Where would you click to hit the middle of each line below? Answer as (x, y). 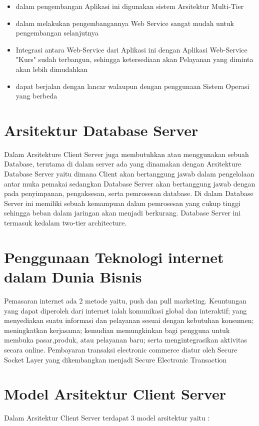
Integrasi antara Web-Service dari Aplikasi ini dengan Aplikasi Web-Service (131, 49)
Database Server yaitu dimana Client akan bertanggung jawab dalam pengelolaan (129, 174)
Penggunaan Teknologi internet (114, 257)
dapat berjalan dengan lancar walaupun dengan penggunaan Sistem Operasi (132, 86)
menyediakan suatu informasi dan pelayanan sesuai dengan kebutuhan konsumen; (129, 320)
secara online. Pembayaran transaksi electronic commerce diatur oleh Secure (121, 349)
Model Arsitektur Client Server (115, 394)
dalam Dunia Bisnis (73, 276)
